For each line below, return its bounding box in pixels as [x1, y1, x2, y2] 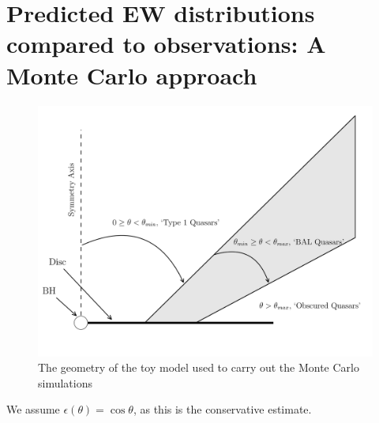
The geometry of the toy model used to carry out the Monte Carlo [38, 359, 359, 376]
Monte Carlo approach [6, 58, 257, 91]
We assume [6, 401, 60, 417]
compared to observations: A [6, 28, 326, 60]
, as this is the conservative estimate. [133, 401, 312, 417]
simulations [38, 374, 92, 391]
